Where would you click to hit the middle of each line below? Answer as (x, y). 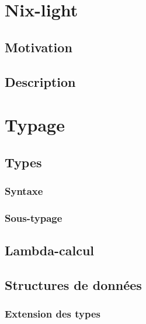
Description (40, 81)
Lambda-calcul (50, 250)
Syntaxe (24, 191)
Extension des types (53, 314)
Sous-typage (34, 217)
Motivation (39, 47)
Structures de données (73, 284)
